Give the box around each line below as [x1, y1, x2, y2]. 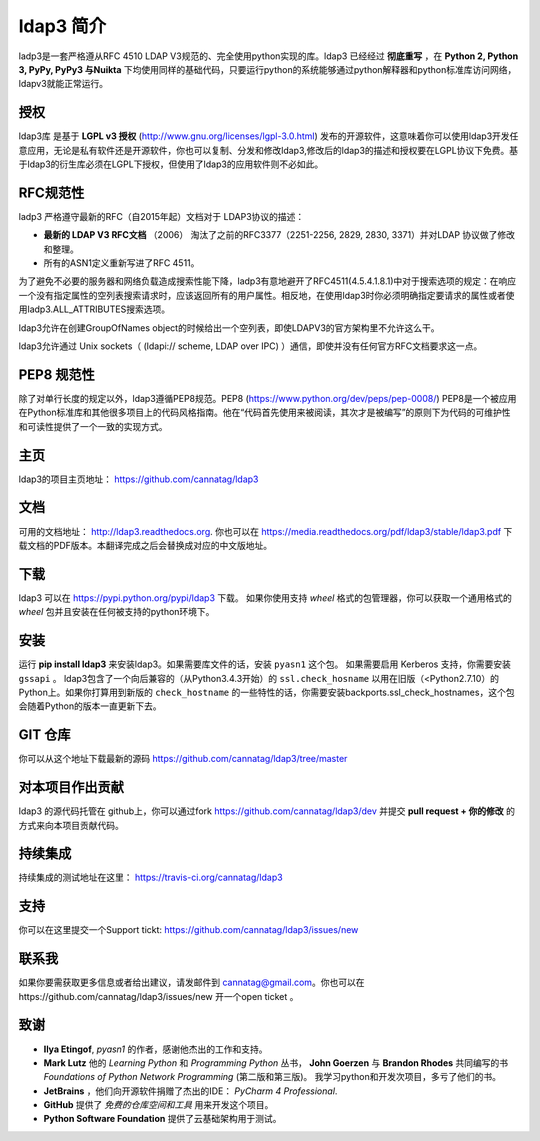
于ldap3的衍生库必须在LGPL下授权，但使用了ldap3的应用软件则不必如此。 [18, 158, 324, 170]
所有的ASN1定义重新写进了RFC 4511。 [43, 257, 200, 269]
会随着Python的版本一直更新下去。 [18, 700, 162, 712]
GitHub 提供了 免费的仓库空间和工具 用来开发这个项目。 [43, 1099, 274, 1111]
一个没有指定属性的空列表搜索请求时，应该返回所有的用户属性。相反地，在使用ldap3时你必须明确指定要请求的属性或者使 [18, 289, 515, 301]
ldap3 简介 [18, 15, 107, 37]
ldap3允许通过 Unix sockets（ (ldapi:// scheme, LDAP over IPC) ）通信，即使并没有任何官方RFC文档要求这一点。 [18, 340, 483, 352]
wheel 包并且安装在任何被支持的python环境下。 [18, 606, 215, 618]
